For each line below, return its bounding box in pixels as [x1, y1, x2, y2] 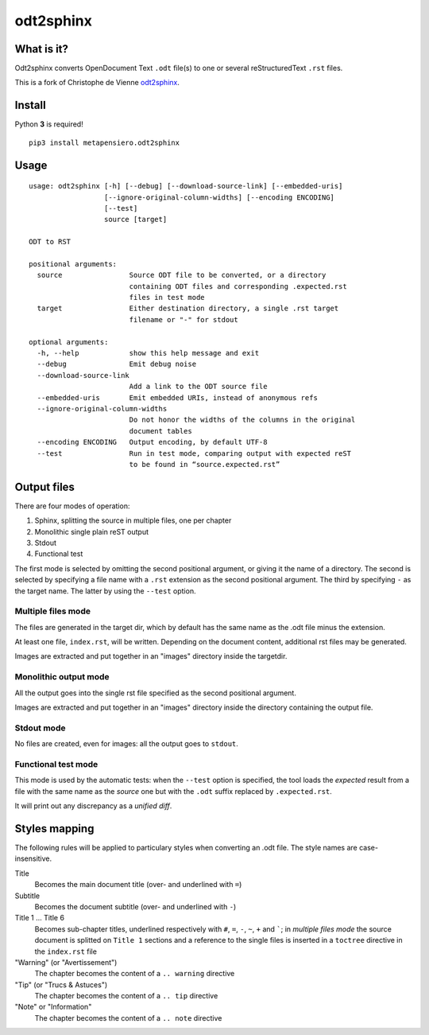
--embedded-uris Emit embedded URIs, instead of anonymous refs [37, 393, 318, 402]
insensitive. [14, 854, 52, 863]
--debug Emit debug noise [37, 360, 197, 369]
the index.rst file [34, 947, 97, 956]
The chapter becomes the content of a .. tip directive [34, 991, 218, 1001]
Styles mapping [14, 822, 95, 835]
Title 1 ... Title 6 [14, 913, 65, 923]
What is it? [14, 42, 69, 56]
